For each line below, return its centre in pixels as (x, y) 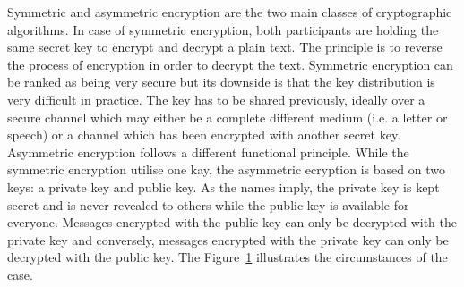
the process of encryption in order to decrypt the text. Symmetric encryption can (230, 64)
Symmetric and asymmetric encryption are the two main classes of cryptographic (230, 12)
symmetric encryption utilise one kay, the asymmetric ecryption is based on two (226, 169)
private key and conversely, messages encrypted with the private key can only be (228, 239)
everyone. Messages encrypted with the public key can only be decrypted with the (232, 222)
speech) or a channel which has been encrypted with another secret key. (204, 135)
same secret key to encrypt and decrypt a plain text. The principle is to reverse (225, 47)
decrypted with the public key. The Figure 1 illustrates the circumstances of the (228, 257)
